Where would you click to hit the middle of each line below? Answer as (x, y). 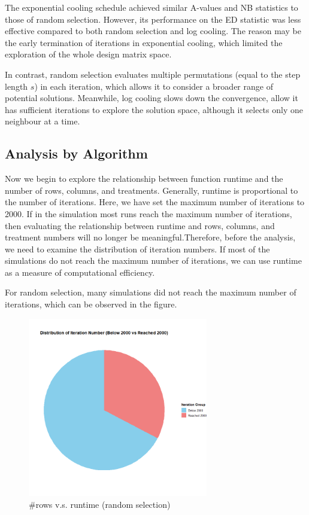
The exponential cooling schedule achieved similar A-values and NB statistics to (152, 7)
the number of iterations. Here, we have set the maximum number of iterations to (155, 202)
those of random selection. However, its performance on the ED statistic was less (153, 19)
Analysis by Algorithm (76, 153)
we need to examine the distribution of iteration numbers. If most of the (137, 249)
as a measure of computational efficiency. (80, 272)
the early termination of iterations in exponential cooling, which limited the (144, 42)
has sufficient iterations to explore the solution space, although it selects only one (154, 109)
